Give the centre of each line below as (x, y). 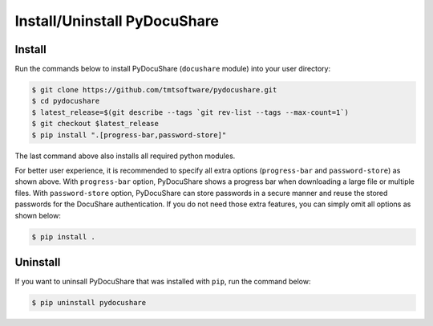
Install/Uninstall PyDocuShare (117, 21)
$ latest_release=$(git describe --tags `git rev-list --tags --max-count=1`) (190, 112)
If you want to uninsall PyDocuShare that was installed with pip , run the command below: (163, 282)
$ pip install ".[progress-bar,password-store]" (129, 135)
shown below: (38, 215)
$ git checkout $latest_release (95, 124)
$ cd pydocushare (66, 101)
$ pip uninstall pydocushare (89, 303)
